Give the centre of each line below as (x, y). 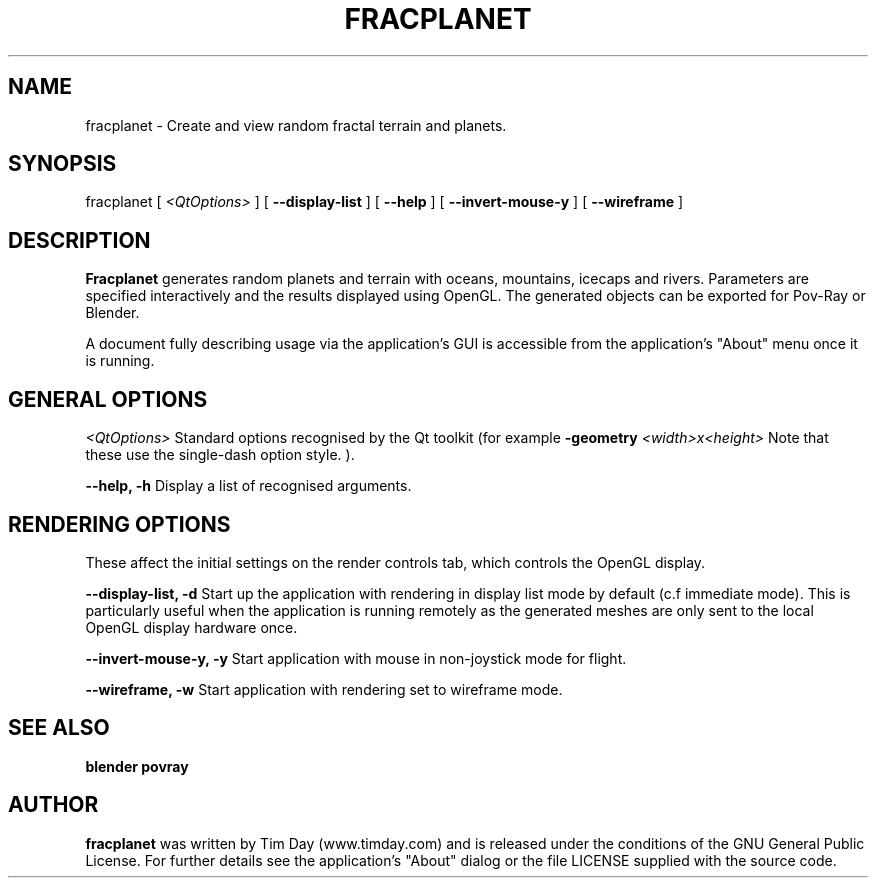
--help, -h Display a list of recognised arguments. (248, 486)
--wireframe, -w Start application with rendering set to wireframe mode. (324, 689)
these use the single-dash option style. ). (220, 455)
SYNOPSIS (62, 164)
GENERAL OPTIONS (108, 399)
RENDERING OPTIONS (119, 524)
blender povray (137, 766)
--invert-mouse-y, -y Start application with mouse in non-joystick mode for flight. (356, 658)
